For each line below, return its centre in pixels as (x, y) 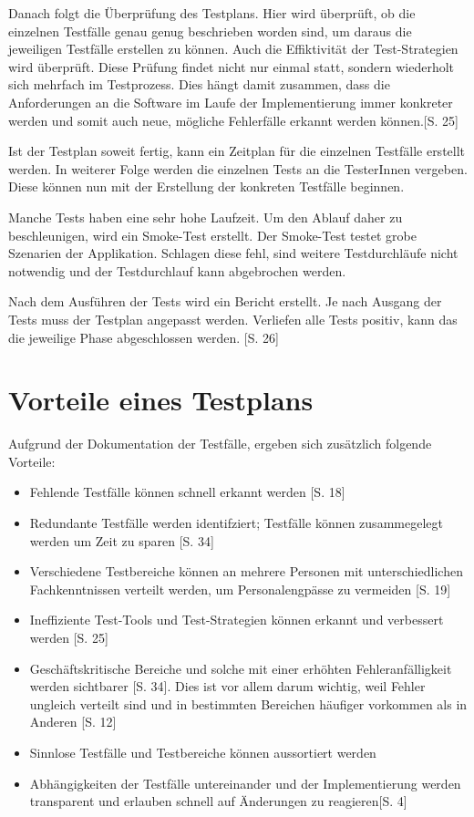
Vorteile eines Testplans (161, 400)
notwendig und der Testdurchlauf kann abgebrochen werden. (177, 270)
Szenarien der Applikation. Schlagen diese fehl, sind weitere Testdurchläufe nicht (233, 253)
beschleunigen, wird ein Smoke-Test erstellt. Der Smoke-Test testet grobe (212, 235)
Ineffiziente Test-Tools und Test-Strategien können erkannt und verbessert (237, 620)
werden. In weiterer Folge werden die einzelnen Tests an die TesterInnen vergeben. (238, 168)
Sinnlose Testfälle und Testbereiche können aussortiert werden (203, 752)
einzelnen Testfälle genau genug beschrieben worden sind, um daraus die (210, 31)
